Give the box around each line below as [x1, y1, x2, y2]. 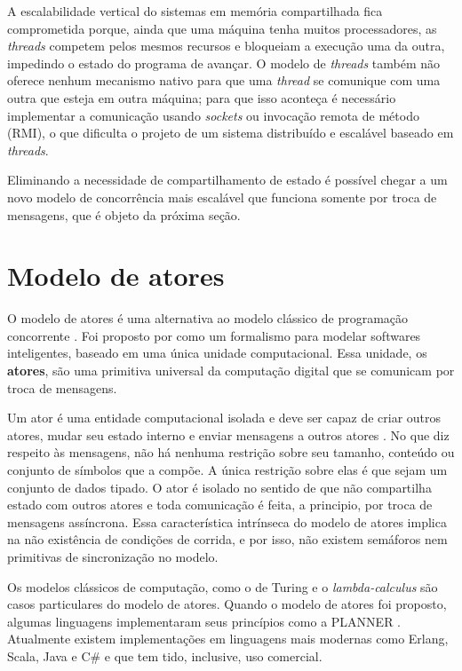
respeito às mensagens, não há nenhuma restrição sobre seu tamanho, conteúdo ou [7, 443, 455, 462]
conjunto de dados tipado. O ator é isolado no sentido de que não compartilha [7, 478, 432, 496]
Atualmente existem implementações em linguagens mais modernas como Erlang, [7, 629, 449, 648]
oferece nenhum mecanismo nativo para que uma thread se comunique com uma [7, 71, 441, 90]
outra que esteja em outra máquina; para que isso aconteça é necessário [7, 88, 396, 107]
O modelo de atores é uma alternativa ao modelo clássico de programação [7, 309, 409, 328]
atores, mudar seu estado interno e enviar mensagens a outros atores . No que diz [7, 425, 450, 444]
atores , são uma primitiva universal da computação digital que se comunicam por [7, 361, 455, 380]
